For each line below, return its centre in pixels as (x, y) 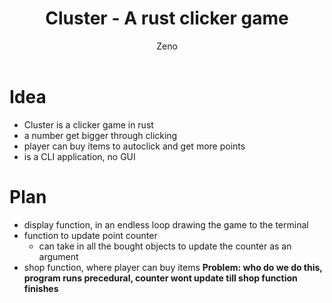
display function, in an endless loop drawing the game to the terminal (166, 224)
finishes (41, 288)
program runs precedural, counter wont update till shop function (160, 278)
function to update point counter (90, 235)
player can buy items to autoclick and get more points (134, 146)
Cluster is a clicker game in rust (88, 124)
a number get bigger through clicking (100, 135)
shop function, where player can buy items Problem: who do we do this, (173, 267)
